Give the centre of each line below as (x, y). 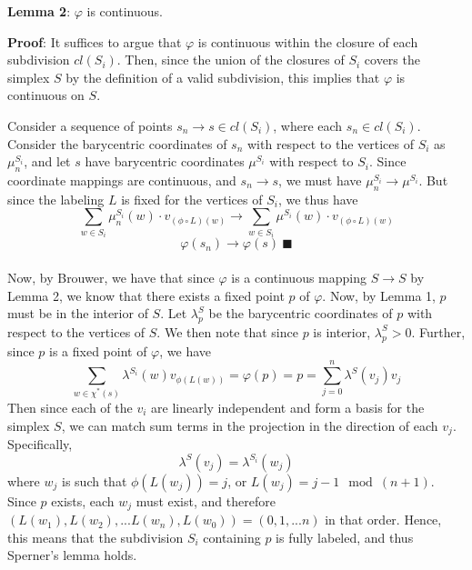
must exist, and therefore (206, 500)
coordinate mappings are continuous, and (122, 180)
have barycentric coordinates (165, 161)
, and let (47, 161)
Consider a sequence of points (90, 125)
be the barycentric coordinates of (301, 313)
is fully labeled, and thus (345, 537)
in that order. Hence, (383, 520)
